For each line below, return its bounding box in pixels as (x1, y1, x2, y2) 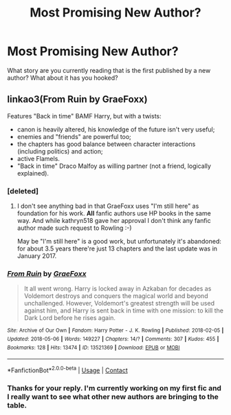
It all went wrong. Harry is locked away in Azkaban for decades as (23, 284, 212, 293)
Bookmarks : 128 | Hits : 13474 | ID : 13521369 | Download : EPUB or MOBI (7, 344, 180, 351)
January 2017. (16, 252, 57, 260)
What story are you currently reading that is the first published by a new (7, 66, 211, 74)
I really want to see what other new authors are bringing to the (7, 392, 219, 401)
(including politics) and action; (16, 147, 103, 156)
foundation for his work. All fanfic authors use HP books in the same (16, 209, 211, 217)
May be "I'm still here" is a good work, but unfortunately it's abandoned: (16, 237, 222, 246)
